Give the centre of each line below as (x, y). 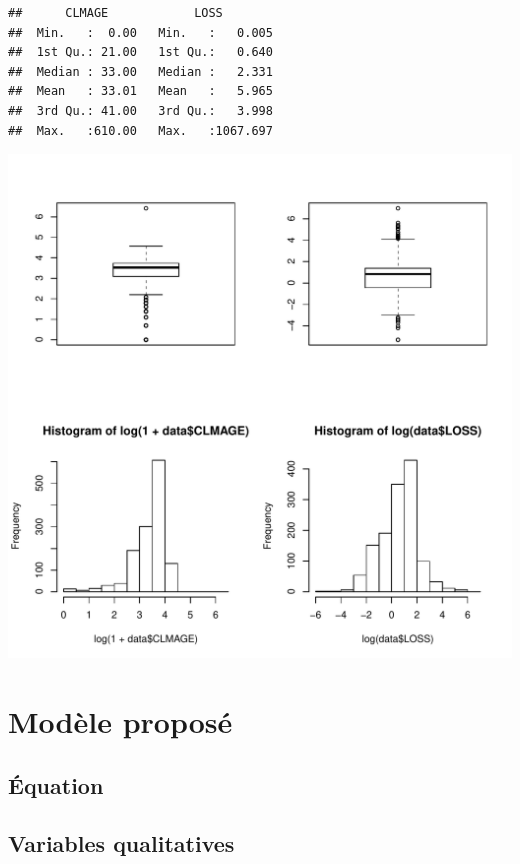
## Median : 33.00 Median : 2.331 (140, 71)
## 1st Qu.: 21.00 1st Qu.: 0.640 (140, 52)
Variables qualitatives (121, 843)
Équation (56, 784)
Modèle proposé (120, 720)
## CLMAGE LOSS (115, 13)
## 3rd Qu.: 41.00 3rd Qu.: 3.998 (140, 110)
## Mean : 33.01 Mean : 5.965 (140, 91)
